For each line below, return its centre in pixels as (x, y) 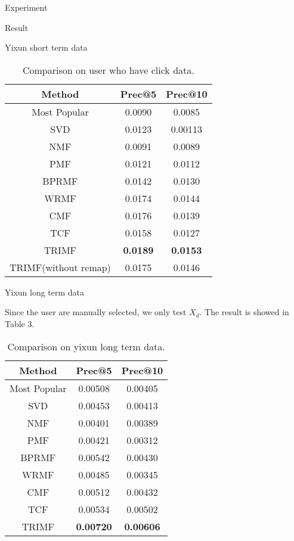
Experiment (26, 7)
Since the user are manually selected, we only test (96, 312)
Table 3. (20, 323)
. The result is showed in (244, 312)
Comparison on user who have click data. (108, 70)
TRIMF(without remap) (60, 267)
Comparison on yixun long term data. (86, 346)
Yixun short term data (46, 47)
